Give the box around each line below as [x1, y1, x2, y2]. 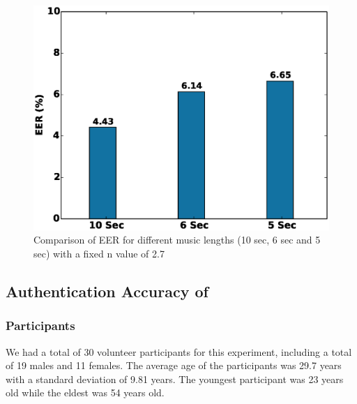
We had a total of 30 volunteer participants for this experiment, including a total [6, 344, 352, 359]
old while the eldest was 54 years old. [6, 385, 165, 400]
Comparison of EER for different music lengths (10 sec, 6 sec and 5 [33, 232, 321, 247]
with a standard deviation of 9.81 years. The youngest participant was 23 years [6, 371, 344, 386]
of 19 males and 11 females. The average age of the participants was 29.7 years [6, 358, 342, 373]
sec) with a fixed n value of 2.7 [33, 246, 165, 260]
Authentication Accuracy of [6, 280, 208, 301]
